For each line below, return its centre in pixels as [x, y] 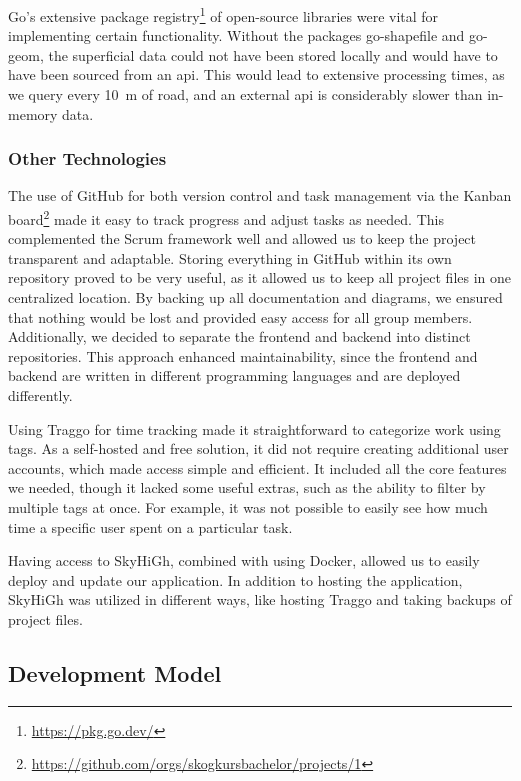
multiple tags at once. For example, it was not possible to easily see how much [248, 507]
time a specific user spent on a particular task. [150, 526]
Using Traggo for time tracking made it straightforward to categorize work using [254, 428]
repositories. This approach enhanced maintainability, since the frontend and [243, 355]
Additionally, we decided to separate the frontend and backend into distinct [239, 336]
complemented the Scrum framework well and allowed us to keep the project [242, 238]
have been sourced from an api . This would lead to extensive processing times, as [256, 74]
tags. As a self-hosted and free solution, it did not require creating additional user [258, 448]
